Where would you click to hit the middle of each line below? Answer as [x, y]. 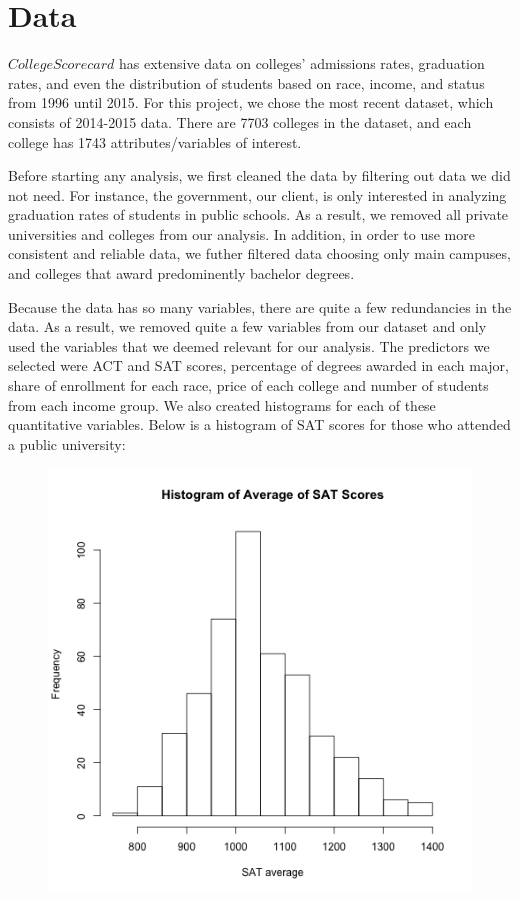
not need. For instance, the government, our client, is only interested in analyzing [257, 194]
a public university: [67, 443]
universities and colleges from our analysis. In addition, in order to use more [241, 233]
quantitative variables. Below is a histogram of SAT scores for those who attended [259, 424]
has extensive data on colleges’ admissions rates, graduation [301, 63]
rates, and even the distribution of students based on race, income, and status [246, 82]
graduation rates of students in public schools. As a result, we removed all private [258, 214]
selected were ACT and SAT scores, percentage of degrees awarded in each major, [258, 365]
